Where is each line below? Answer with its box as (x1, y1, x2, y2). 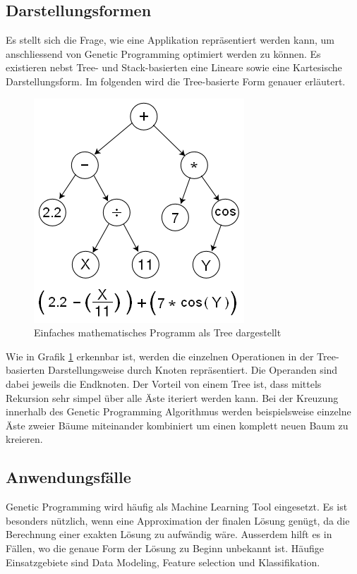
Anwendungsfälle (6, 466, 131, 488)
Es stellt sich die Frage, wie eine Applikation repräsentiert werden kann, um (6, 32, 335, 47)
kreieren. (6, 432, 43, 446)
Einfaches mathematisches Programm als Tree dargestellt (34, 325, 282, 340)
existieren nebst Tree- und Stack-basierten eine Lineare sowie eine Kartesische (6, 60, 342, 75)
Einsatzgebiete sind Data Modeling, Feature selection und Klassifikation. (6, 554, 320, 569)
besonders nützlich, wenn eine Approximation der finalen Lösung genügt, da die (6, 513, 350, 527)
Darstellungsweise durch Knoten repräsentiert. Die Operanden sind (48, 362, 338, 377)
